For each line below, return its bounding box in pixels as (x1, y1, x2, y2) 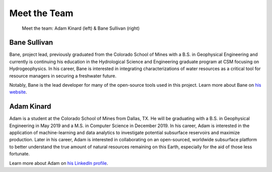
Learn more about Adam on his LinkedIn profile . (9, 160, 108, 166)
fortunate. (9, 151, 30, 157)
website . (9, 89, 27, 95)
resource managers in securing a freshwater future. (9, 73, 117, 79)
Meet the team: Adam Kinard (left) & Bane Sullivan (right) (22, 25, 140, 31)
